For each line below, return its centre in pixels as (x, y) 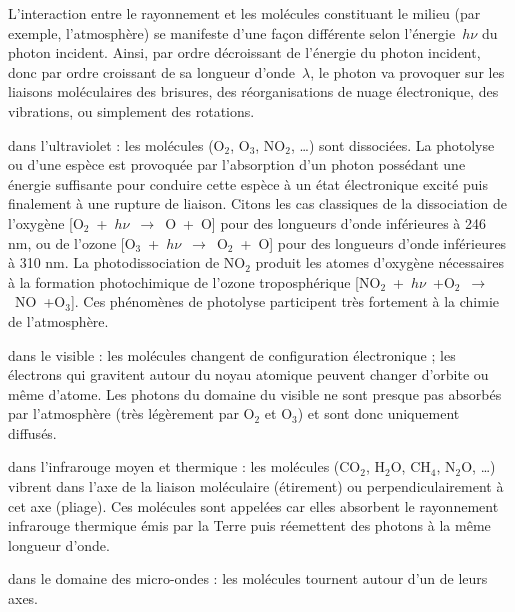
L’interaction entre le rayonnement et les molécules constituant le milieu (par (244, 13)
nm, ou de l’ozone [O (72, 242)
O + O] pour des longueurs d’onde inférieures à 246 (326, 222)
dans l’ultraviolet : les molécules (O (116, 144)
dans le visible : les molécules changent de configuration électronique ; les (232, 354)
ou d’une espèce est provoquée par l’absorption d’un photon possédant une (237, 164)
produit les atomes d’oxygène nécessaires (380, 262)
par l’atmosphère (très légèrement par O (131, 413)
